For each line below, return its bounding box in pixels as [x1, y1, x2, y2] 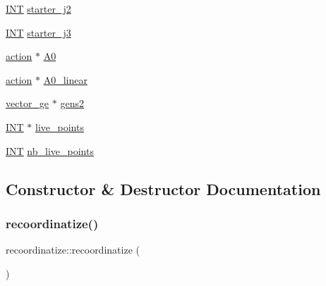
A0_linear [43, 72, 87, 87]
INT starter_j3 [6, 25, 71, 39]
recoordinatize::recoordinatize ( [6, 242, 140, 257]
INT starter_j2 [6, 1, 71, 15]
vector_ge [6, 96, 49, 111]
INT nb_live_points [6, 143, 94, 158]
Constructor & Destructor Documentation [6, 178, 321, 199]
